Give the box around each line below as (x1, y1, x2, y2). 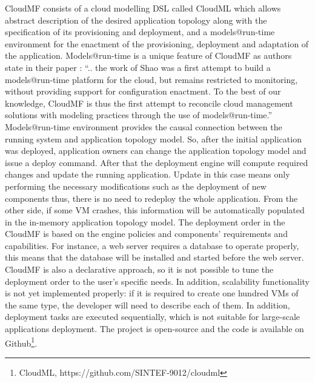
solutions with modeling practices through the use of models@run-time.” (5, 108, 273, 121)
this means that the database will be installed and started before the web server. (5, 251, 304, 264)
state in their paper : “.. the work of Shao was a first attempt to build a (5, 61, 271, 73)
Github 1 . (5, 335, 38, 349)
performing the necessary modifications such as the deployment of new (5, 179, 267, 192)
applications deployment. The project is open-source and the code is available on (5, 322, 304, 335)
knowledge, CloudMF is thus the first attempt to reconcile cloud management (5, 96, 293, 109)
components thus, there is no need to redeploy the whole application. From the (5, 191, 298, 204)
